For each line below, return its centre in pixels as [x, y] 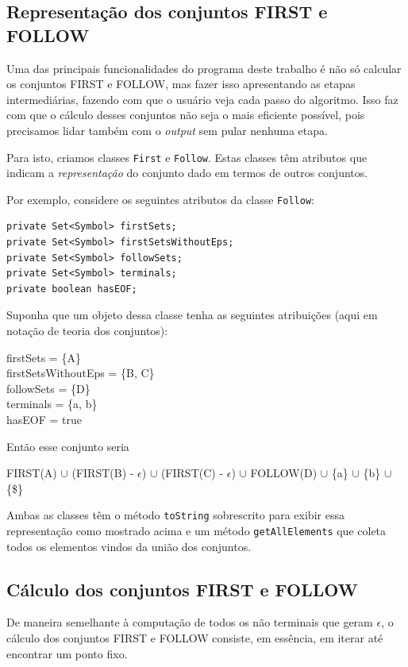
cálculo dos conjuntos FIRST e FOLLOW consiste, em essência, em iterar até [195, 638]
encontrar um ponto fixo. [67, 653]
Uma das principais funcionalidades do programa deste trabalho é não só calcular [204, 68]
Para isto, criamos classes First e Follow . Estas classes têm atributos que [187, 157]
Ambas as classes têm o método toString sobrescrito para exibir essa [175, 515]
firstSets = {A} [44, 357]
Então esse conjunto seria [68, 446]
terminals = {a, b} [52, 404]
